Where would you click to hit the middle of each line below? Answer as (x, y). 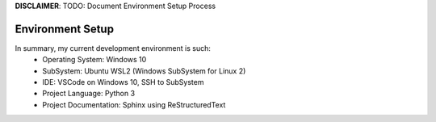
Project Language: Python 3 (89, 94)
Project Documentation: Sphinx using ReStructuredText (134, 104)
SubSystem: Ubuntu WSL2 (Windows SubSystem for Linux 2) (144, 71)
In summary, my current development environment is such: (113, 48)
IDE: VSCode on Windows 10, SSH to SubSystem (123, 82)
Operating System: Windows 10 (94, 60)
